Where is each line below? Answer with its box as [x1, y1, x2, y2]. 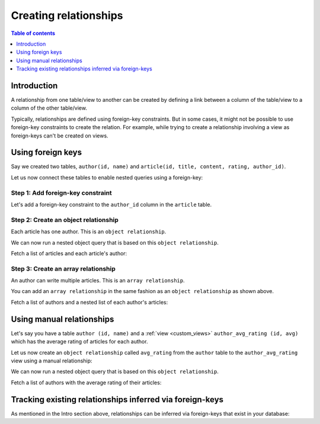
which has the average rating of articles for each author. [11, 338, 148, 345]
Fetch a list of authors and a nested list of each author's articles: [11, 298, 168, 306]
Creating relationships [11, 9, 123, 22]
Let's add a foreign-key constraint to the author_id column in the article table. [11, 201, 212, 208]
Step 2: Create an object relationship [11, 216, 119, 224]
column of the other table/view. [11, 104, 87, 112]
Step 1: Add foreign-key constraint [11, 188, 112, 197]
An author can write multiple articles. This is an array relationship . [11, 277, 185, 284]
